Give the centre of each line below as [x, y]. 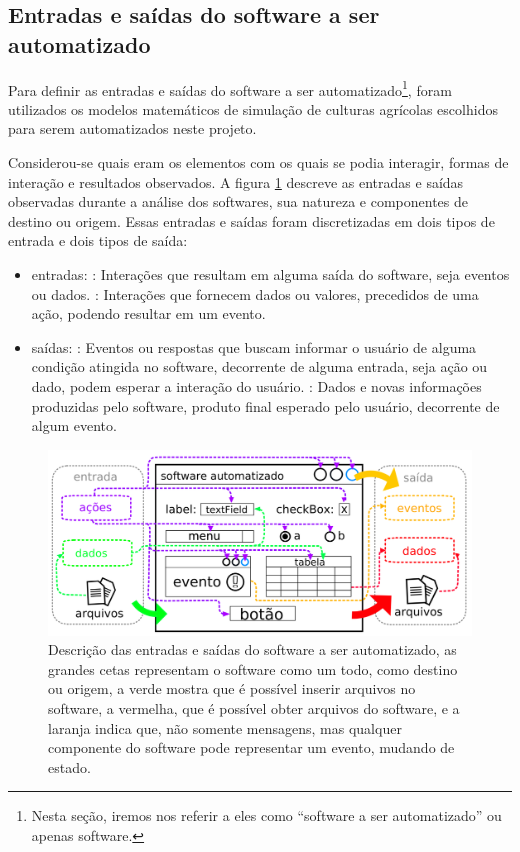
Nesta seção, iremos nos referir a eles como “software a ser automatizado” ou [266, 815]
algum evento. [74, 425]
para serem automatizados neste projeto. [132, 128]
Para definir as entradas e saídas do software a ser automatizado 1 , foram [230, 88]
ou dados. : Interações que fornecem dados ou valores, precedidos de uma [255, 293]
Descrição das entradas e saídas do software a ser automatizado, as [252, 649]
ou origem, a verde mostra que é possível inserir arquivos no [232, 688]
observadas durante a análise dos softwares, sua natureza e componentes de [238, 201]
